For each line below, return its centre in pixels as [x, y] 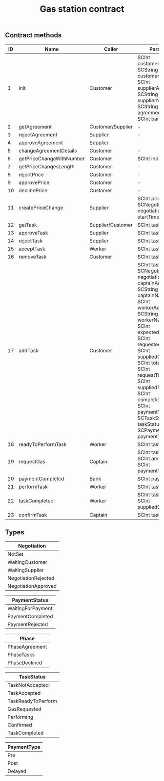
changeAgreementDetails [48, 151]
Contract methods [33, 35]
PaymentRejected [28, 625]
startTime [148, 217]
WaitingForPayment [30, 608]
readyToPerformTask [43, 444]
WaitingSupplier [26, 570]
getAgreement [35, 127]
